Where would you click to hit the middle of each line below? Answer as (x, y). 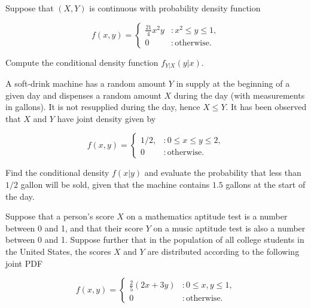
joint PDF (24, 263)
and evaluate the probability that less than (223, 173)
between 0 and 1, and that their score (74, 228)
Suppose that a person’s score (60, 216)
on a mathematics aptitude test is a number (207, 216)
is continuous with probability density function (175, 8)
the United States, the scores (58, 251)
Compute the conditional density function (82, 62)
